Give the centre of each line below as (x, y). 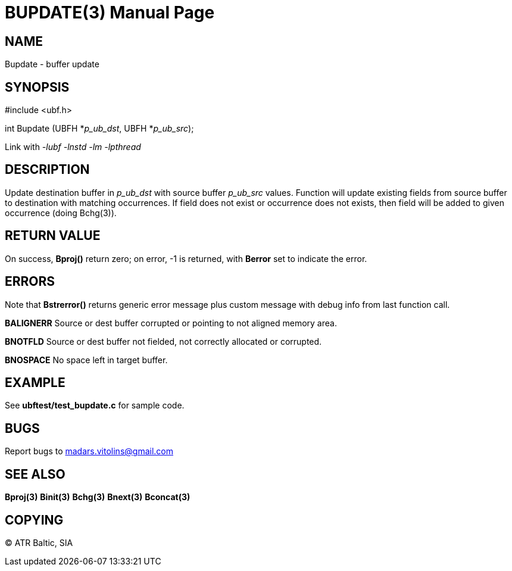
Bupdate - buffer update (52, 64)
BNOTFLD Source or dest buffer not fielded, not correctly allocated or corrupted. (163, 341)
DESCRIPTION (47, 170)
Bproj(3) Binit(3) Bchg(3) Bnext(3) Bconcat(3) (98, 497)
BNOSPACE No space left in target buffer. (86, 360)
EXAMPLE (35, 382)
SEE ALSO (35, 474)
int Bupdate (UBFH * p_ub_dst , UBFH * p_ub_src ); (99, 129)
